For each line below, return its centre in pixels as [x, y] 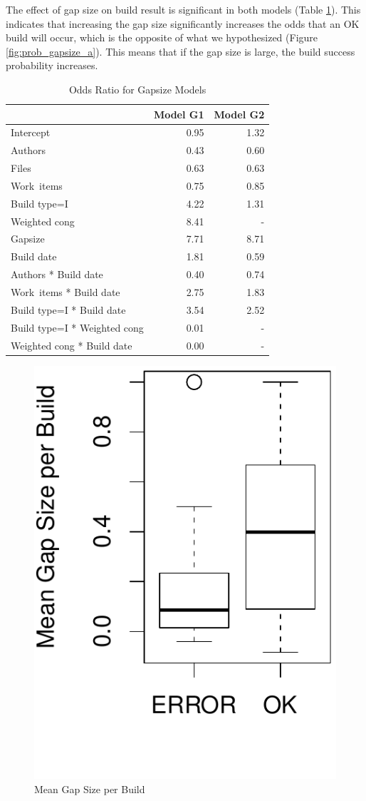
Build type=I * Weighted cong [77, 327]
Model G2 [239, 114]
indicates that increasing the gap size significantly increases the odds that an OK [183, 23]
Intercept [31, 132]
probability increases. [52, 65]
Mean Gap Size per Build [90, 789]
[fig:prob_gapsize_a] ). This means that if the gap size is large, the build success [181, 51]
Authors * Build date [57, 274]
